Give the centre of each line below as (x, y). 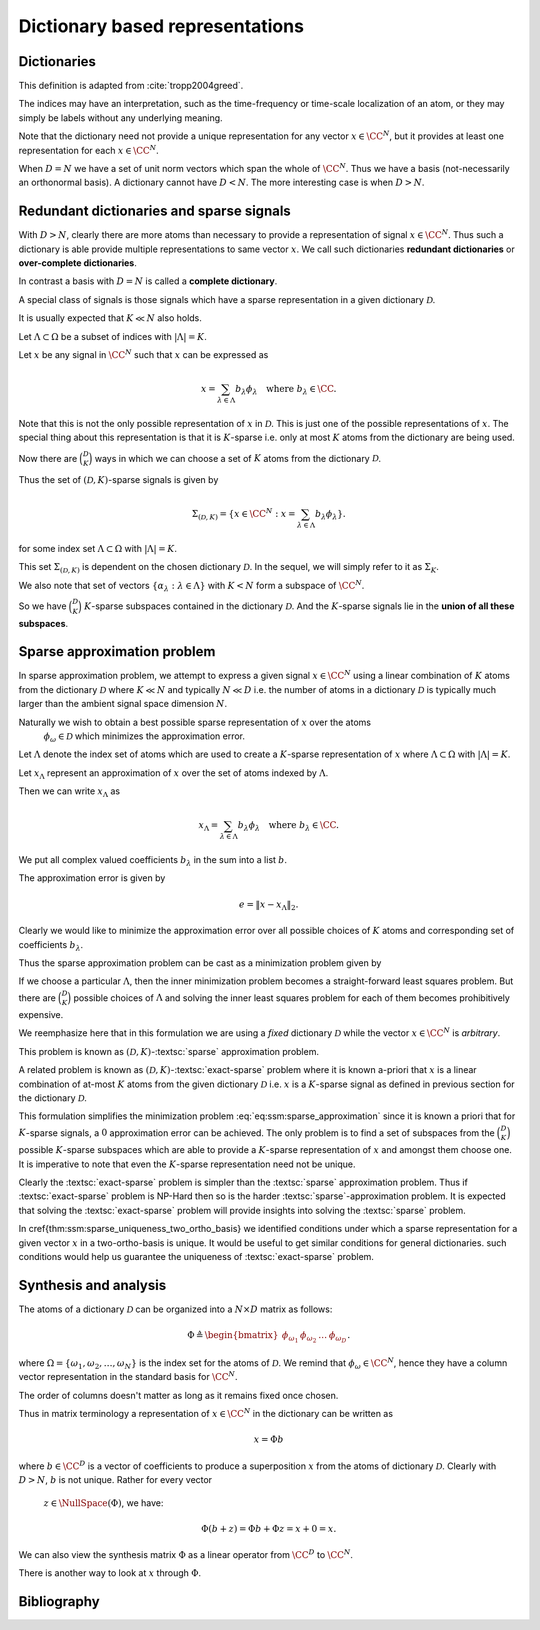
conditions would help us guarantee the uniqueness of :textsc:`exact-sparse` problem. (196, 1256)
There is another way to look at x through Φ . (110, 1573)
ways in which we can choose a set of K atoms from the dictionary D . (238, 458)
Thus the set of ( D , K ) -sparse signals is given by (118, 480)
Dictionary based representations (161, 26)
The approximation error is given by (92, 878)
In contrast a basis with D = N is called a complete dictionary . (148, 281)
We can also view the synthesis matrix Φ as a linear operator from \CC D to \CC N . (186, 1554)
